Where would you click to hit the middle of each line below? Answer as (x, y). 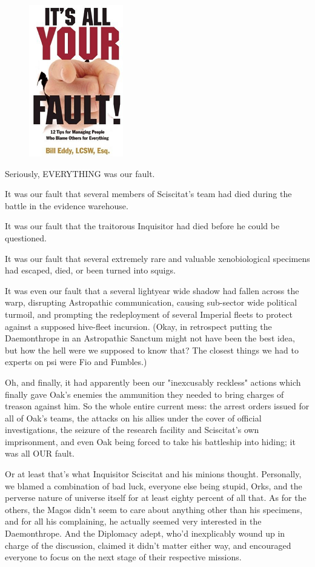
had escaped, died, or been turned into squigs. (90, 270)
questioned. (26, 237)
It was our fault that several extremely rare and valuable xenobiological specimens (157, 258)
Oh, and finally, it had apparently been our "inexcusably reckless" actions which (153, 382)
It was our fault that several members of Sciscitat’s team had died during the (148, 194)
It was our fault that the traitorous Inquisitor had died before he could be (142, 226)
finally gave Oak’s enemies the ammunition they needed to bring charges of (144, 394)
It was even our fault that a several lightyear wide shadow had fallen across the (152, 290)
